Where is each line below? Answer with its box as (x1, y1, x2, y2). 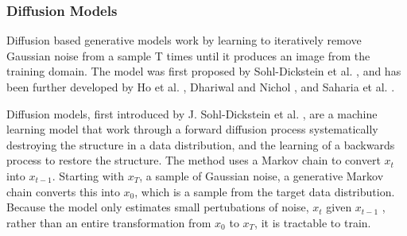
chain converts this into (6, 183, 120, 199)
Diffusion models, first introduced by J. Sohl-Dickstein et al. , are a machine (6, 105, 378, 122)
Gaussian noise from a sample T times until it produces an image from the (6, 47, 370, 64)
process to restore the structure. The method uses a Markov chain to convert (6, 152, 381, 168)
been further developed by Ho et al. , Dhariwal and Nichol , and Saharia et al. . (6, 79, 395, 95)
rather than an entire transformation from (6, 214, 211, 230)
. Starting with (52, 167, 125, 184)
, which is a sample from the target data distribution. (134, 183, 395, 199)
